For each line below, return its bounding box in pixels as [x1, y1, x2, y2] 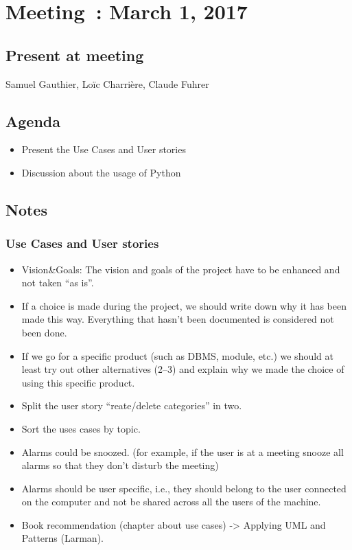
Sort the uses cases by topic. [21, 421, 141, 435]
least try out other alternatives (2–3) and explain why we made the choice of [21, 362, 344, 376]
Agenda [5, 110, 60, 131]
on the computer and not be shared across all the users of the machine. [21, 494, 321, 509]
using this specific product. [21, 375, 135, 389]
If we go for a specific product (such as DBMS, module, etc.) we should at [21, 348, 333, 363]
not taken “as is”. [21, 275, 94, 290]
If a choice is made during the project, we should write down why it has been [21, 298, 347, 312]
